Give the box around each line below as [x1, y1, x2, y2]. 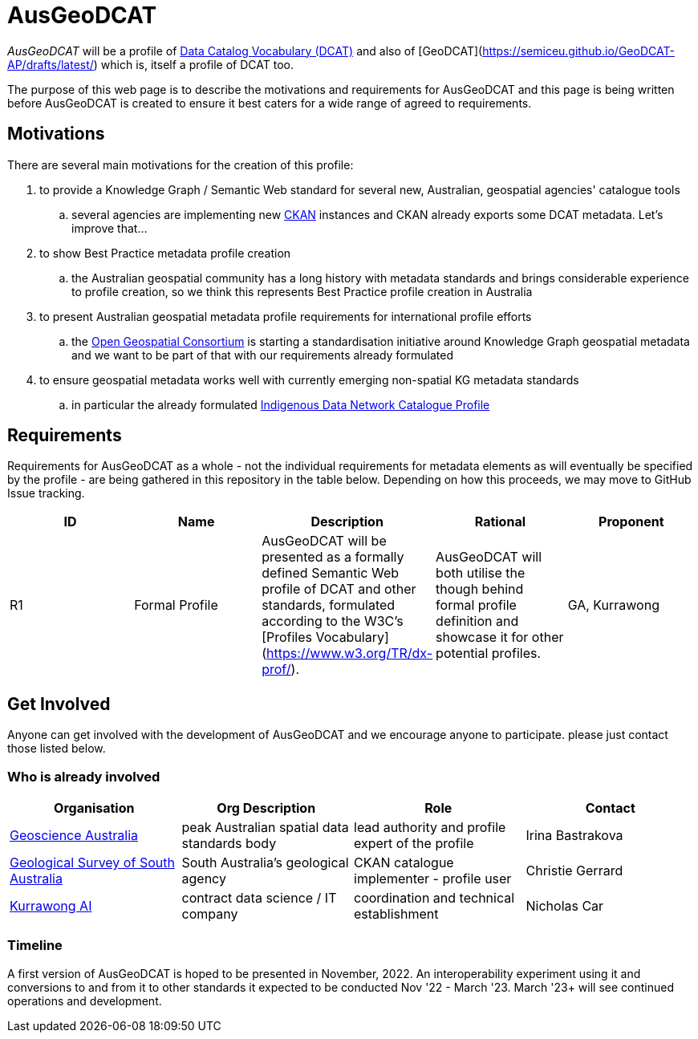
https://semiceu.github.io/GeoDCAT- [482, 43, 675, 58]
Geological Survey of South [10, 854, 175, 871]
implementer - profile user [354, 871, 512, 887]
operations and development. [7, 993, 162, 1008]
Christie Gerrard [526, 862, 623, 879]
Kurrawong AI [10, 898, 92, 915]
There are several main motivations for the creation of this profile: [7, 157, 354, 172]
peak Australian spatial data [181, 819, 349, 836]
